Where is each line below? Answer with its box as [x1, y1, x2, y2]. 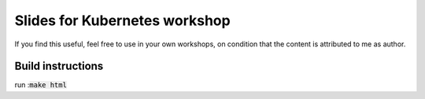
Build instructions [14, 60, 104, 73]
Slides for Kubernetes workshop [14, 12, 231, 29]
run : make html [14, 80, 67, 90]
